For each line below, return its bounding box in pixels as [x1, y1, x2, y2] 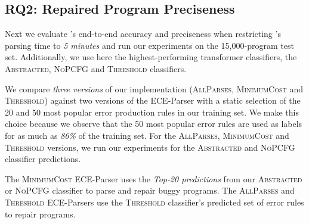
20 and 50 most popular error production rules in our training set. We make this [5, 105, 299, 118]
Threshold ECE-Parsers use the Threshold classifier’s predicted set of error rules [5, 195, 304, 208]
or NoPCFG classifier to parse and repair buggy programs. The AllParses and [5, 184, 295, 197]
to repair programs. [5, 207, 76, 220]
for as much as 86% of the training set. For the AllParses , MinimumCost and [5, 129, 289, 141]
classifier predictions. [5, 153, 81, 165]
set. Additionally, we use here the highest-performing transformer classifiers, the [5, 51, 297, 63]
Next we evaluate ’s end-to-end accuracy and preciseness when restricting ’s [5, 27, 281, 40]
